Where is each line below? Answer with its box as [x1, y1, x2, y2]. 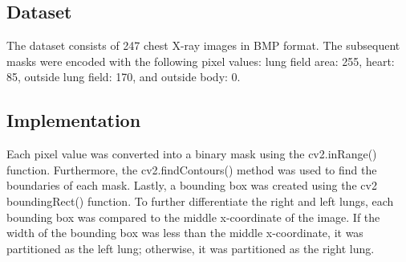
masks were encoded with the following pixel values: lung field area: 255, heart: [6, 52, 395, 69]
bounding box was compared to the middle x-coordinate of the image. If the [6, 208, 380, 225]
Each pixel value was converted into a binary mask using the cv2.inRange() [6, 145, 377, 162]
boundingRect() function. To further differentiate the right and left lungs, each [6, 192, 394, 209]
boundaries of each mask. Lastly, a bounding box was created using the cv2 [6, 177, 377, 194]
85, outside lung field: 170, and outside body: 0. [6, 68, 241, 85]
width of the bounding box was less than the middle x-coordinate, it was [6, 224, 363, 241]
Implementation [6, 108, 141, 133]
